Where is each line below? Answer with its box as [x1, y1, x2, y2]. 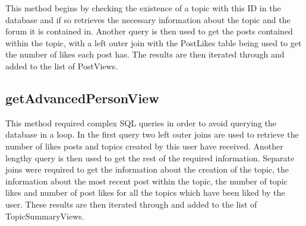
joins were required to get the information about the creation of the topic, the [5, 163, 289, 176]
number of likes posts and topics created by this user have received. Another [5, 139, 283, 152]
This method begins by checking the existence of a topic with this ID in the [5, 2, 281, 14]
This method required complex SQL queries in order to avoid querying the [5, 116, 276, 129]
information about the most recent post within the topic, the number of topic [5, 174, 288, 187]
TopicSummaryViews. [5, 209, 84, 222]
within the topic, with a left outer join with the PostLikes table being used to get [5, 36, 302, 49]
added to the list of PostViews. [5, 59, 118, 72]
